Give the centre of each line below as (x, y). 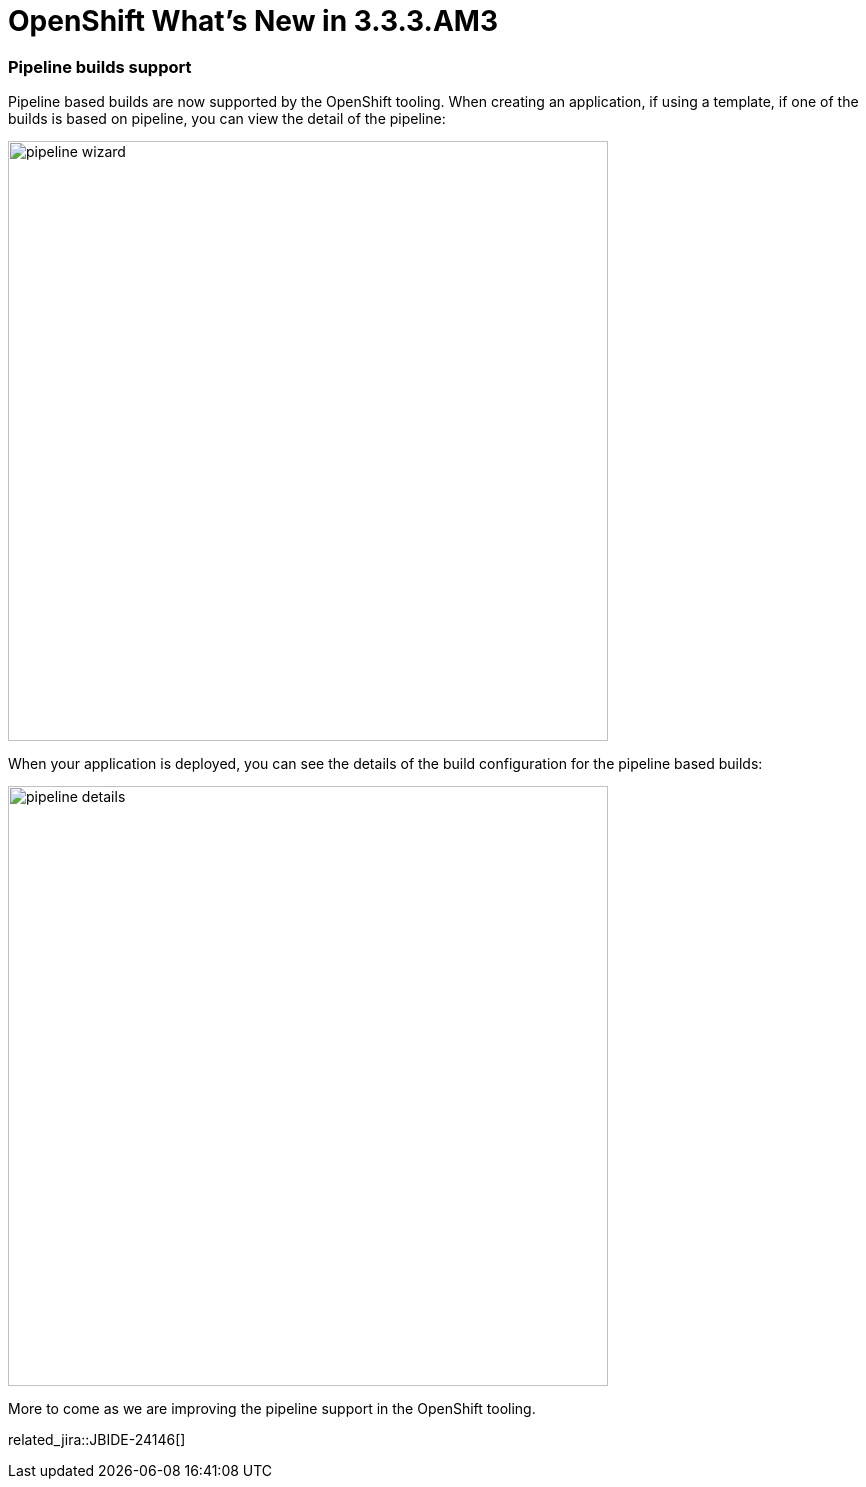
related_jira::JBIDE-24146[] (97, 1440)
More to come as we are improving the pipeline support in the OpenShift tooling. (272, 1409)
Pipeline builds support (100, 66)
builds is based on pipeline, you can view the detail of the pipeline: (227, 119)
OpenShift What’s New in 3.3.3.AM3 (253, 21)
